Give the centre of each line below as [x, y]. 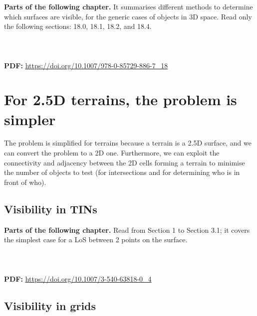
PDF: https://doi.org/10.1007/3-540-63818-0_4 [78, 278]
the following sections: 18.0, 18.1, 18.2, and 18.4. [78, 26]
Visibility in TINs [51, 209]
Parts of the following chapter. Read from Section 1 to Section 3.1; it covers [127, 230]
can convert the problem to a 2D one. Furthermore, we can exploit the [112, 153]
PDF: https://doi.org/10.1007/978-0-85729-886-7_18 [86, 65]
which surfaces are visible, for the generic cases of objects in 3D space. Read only [128, 16]
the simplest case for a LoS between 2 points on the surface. [96, 239]
